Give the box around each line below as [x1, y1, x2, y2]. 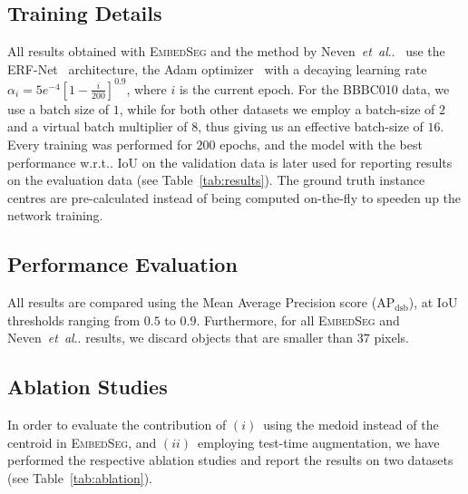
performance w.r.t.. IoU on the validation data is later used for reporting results [7, 152, 453, 171]
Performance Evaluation [7, 250, 238, 278]
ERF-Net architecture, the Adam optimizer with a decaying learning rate [7, 59, 427, 78]
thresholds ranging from [7, 310, 141, 329]
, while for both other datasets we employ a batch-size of [119, 99, 435, 118]
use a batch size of [7, 99, 110, 118]
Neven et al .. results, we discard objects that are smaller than [7, 328, 354, 347]
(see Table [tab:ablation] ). [7, 469, 152, 488]
